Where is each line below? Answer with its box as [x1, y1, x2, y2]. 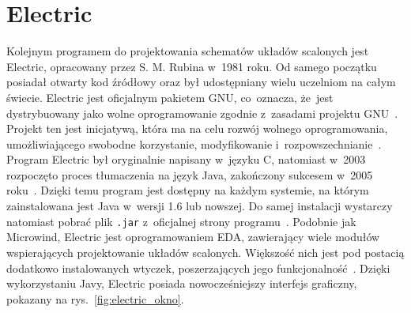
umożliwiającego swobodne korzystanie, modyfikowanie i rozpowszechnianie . [6, 135, 382, 152]
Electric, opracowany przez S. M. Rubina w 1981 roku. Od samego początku [6, 58, 377, 74]
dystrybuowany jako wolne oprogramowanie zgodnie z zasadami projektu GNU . [6, 104, 398, 121]
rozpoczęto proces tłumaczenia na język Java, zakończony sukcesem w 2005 [6, 166, 373, 183]
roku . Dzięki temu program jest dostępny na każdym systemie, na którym [6, 182, 369, 198]
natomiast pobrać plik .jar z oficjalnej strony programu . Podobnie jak [6, 213, 356, 229]
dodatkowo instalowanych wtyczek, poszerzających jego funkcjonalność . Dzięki [6, 259, 390, 276]
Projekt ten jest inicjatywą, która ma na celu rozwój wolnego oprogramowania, [6, 120, 388, 137]
